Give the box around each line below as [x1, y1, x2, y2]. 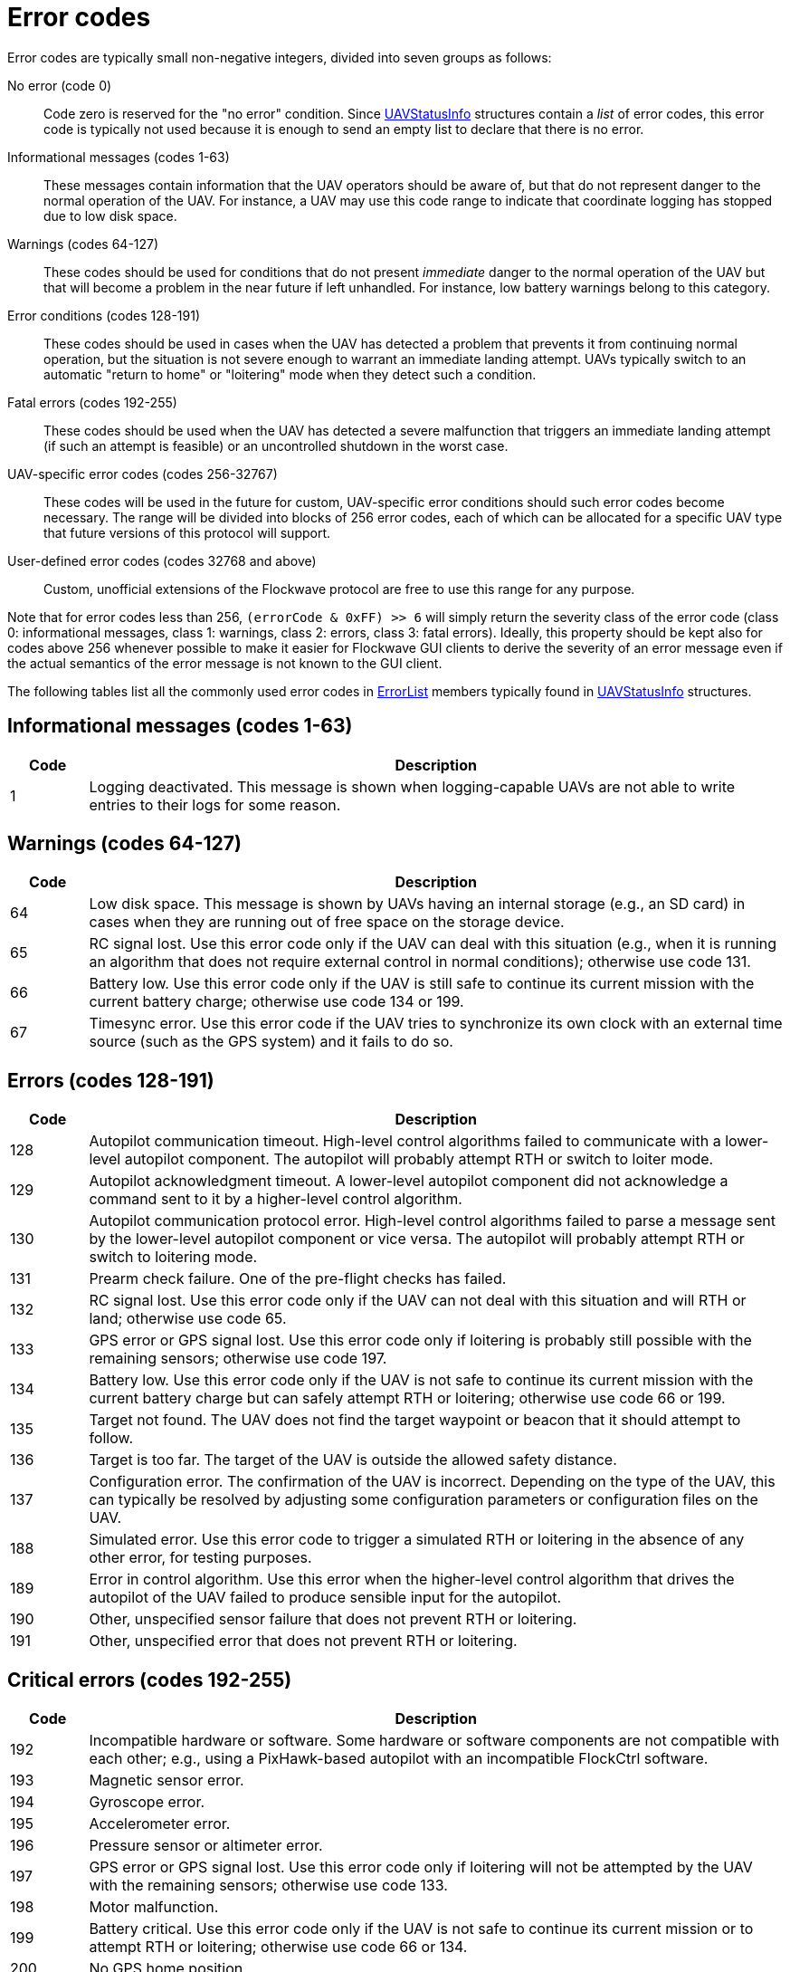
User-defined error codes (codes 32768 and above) [7, 552, 317, 569]
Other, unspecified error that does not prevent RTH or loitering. [89, 1632, 518, 1651]
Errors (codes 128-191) [7, 1068, 214, 1092]
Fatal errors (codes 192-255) [7, 394, 177, 410]
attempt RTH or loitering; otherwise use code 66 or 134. [89, 1938, 468, 1957]
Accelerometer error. [89, 1814, 231, 1833]
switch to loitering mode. [89, 1248, 258, 1267]
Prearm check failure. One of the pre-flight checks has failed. [89, 1269, 507, 1288]
